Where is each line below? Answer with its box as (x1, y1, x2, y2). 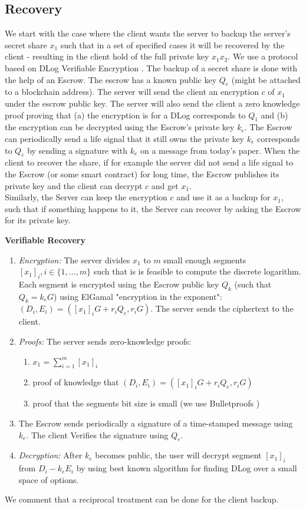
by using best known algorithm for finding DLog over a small (76, 462, 297, 474)
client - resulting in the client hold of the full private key (5, 50, 209, 62)
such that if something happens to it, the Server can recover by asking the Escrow (5, 202, 301, 214)
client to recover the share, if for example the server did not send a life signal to (5, 156, 293, 168)
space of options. (18, 473, 79, 485)
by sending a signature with (27, 144, 127, 156)
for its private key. (5, 214, 71, 226)
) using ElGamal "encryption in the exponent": (54, 290, 222, 302)
